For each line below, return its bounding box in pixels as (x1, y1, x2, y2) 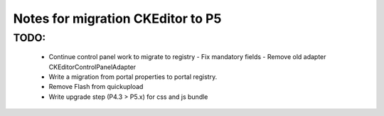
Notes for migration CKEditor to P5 (13, 11, 222, 26)
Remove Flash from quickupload (48, 83, 144, 91)
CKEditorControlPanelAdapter (48, 63, 137, 71)
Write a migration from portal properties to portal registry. (48, 72, 218, 81)
